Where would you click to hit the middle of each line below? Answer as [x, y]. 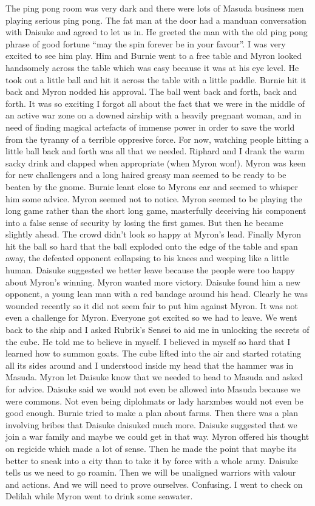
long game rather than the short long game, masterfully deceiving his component [156, 210]
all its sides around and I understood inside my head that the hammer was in [150, 365]
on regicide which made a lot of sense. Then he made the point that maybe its [151, 448]
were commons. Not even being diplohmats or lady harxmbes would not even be [154, 401]
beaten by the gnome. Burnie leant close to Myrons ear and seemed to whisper [152, 186]
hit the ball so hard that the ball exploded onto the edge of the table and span [152, 246]
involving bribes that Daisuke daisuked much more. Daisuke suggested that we [151, 424]
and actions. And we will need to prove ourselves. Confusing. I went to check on [154, 484]
